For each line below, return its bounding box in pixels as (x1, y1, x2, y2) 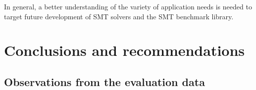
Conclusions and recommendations (4, 40, 245, 60)
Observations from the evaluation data (4, 74, 205, 89)
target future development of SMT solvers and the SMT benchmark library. (4, 11, 234, 21)
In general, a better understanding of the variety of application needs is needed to (4, 1, 252, 11)
